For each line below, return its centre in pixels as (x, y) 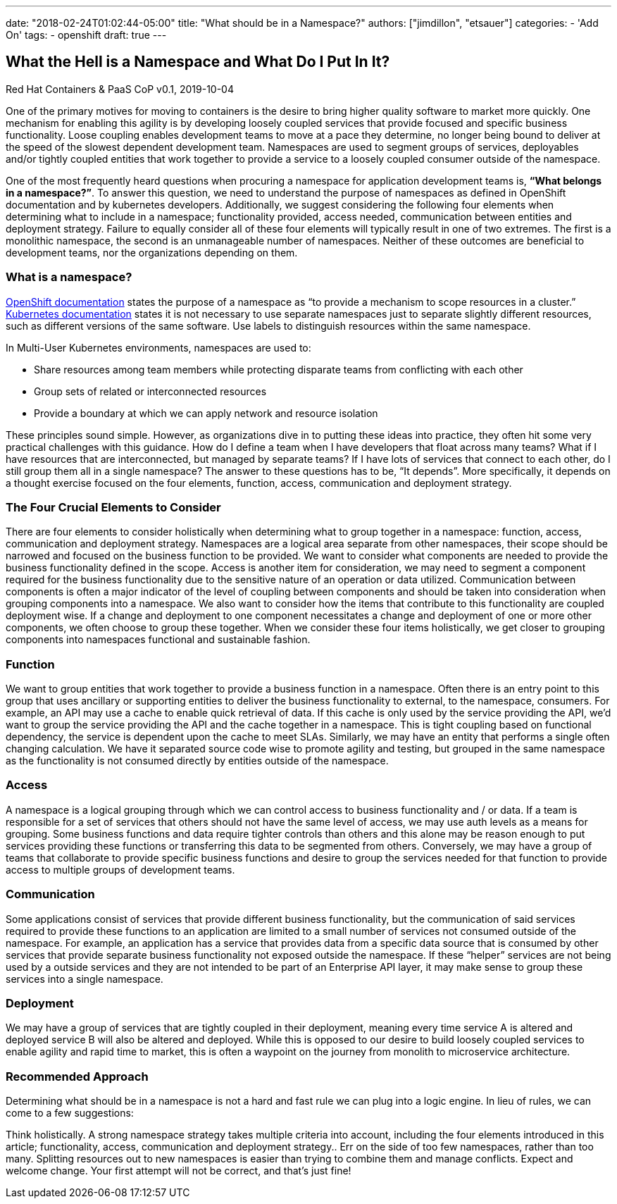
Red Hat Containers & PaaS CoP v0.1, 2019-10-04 (120, 89)
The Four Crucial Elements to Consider (113, 507)
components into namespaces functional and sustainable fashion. (158, 640)
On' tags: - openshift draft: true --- (86, 35)
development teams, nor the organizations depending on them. (152, 252)
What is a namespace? (69, 277)
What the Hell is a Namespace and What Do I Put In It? (198, 62)
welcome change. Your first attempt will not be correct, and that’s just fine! (179, 1171)
